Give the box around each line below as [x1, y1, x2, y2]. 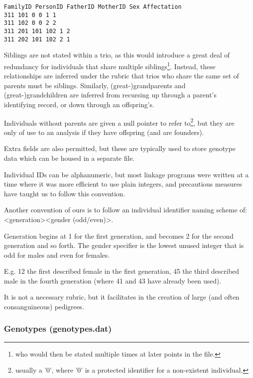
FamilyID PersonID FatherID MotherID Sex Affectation [4, 3, 182, 10]
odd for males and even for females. [4, 249, 110, 260]
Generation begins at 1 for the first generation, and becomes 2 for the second [4, 230, 234, 241]
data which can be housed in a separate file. [4, 152, 135, 163]
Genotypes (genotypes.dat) [4, 322, 112, 334]
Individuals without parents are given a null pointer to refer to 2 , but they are [4, 116, 235, 128]
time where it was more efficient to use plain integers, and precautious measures [4, 179, 242, 189]
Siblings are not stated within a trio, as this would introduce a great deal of [4, 50, 230, 60]
